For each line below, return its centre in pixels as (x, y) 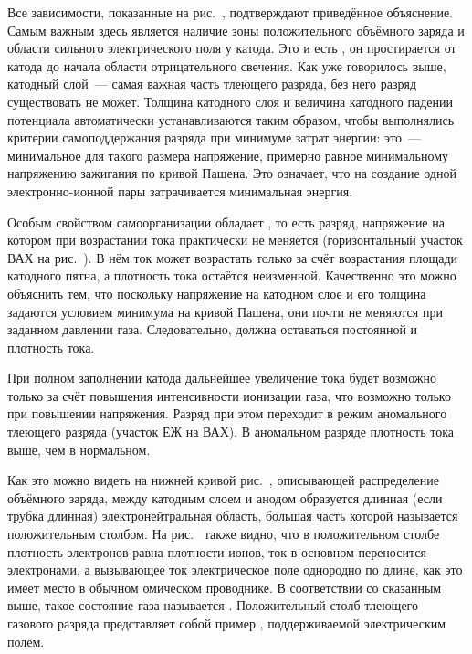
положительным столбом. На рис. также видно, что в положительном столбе (224, 534)
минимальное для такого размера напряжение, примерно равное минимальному (228, 155)
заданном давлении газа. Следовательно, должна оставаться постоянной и (213, 329)
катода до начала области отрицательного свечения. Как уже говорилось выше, (227, 65)
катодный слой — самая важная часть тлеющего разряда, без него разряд (212, 84)
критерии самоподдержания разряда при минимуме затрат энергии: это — (215, 137)
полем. (26, 641)
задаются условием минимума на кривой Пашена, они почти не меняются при (225, 311)
